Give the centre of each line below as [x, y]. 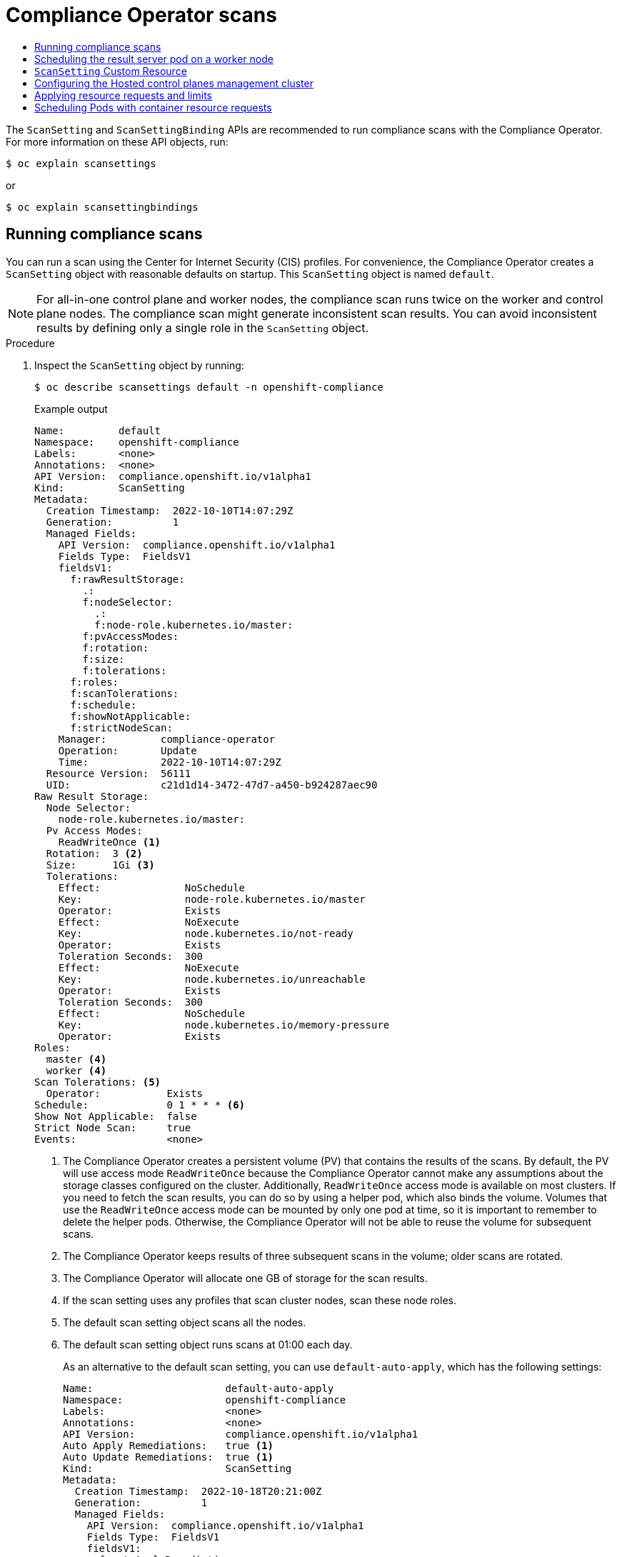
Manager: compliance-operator [167, 739]
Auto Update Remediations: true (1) [169, 1457]
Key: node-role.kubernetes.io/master [212, 899]
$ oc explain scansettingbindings [102, 207]
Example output [71, 409]
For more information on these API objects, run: [117, 141]
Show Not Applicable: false [116, 1116]
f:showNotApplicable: [131, 716]
